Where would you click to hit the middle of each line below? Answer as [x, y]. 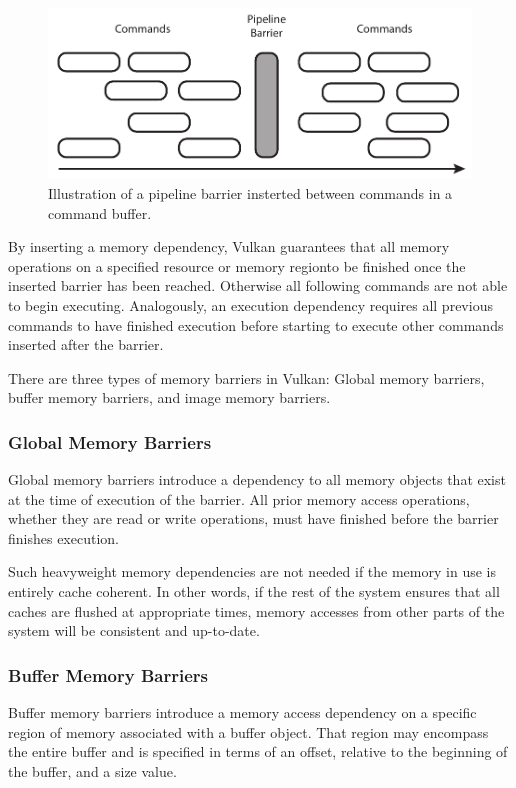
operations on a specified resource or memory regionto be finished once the [237, 265]
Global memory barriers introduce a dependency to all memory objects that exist [257, 479]
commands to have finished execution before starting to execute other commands [256, 324]
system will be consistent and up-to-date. [134, 630]
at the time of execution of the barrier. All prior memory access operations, [239, 498]
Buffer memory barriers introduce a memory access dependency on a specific [242, 712]
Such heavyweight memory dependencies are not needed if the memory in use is [252, 571]
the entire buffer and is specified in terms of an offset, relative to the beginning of [258, 751]
